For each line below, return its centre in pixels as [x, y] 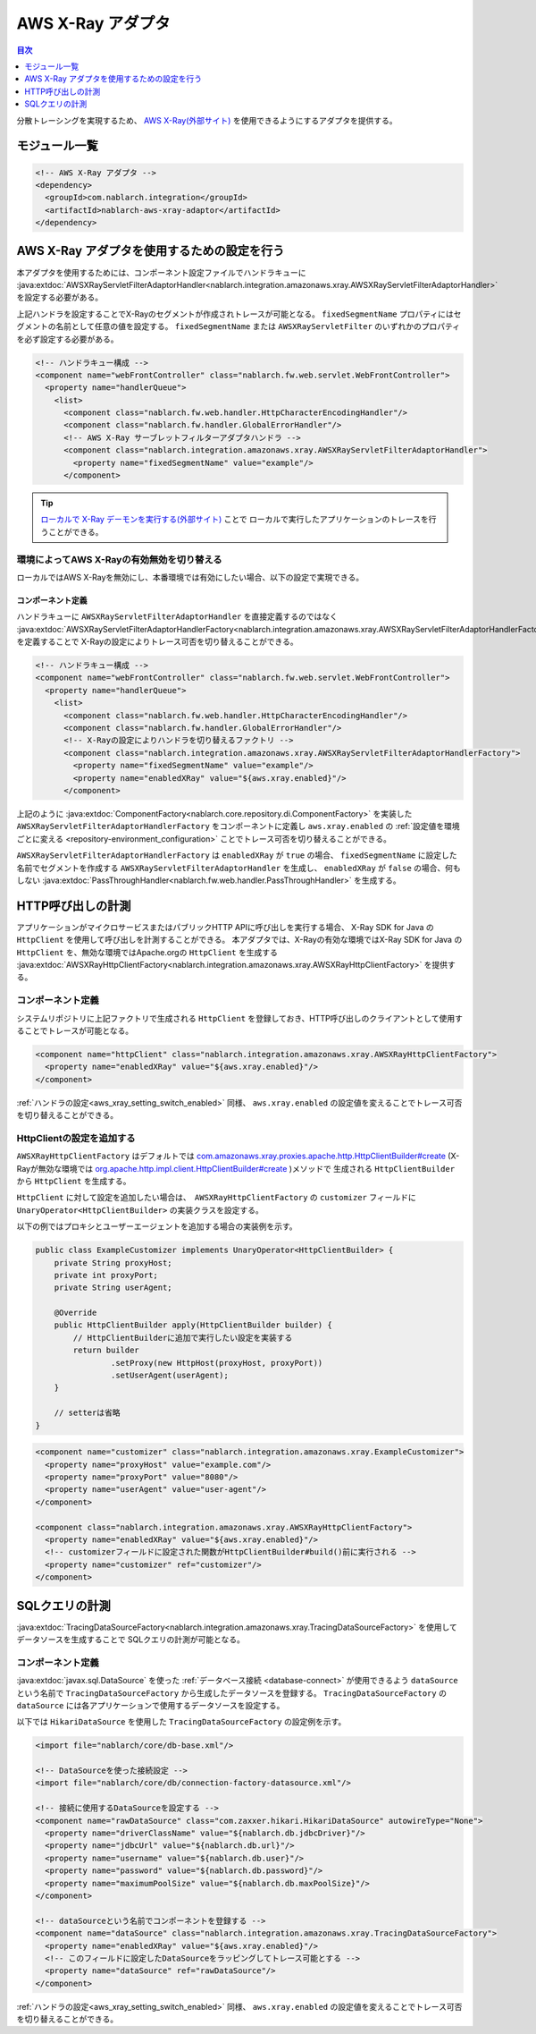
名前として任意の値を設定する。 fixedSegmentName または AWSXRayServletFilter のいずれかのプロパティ [257, 326]
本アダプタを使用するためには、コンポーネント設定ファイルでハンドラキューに [161, 272]
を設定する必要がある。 [59, 297]
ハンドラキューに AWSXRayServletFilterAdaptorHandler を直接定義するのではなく [177, 616]
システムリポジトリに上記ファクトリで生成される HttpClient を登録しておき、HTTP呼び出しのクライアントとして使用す [240, 1018]
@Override [75, 1313]
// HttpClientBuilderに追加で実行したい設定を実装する [183, 1338]
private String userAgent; [113, 1288]
